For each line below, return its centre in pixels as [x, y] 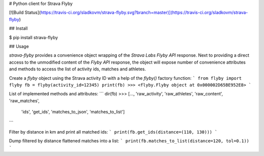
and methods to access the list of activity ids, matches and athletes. [77, 69]
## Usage [19, 46]
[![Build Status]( [25, 13]
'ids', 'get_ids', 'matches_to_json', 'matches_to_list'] [73, 112]
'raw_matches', [24, 101]
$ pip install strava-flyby [33, 37]
